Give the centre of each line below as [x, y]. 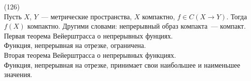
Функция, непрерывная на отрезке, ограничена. [75, 45]
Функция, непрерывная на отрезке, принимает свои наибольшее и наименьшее [122, 64]
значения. [18, 74]
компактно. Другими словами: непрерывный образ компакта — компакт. [137, 26]
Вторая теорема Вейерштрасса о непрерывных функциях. [90, 55]
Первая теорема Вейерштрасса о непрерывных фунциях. [89, 35]
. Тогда [237, 16]
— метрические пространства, [87, 16]
